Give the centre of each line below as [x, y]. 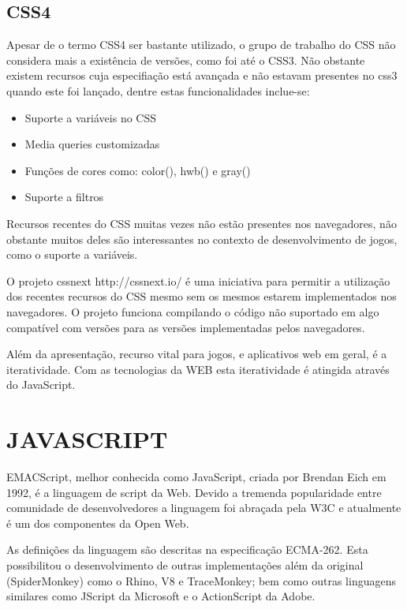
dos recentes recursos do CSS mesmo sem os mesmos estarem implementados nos [202, 296]
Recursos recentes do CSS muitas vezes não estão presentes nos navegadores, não [202, 223]
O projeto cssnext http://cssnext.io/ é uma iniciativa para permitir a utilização [198, 280]
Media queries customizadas [92, 144]
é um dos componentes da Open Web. [98, 523]
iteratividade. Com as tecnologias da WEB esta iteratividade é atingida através [198, 369]
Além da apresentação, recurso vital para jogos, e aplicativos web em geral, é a [197, 354]
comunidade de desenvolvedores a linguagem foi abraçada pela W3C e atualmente [204, 508]
